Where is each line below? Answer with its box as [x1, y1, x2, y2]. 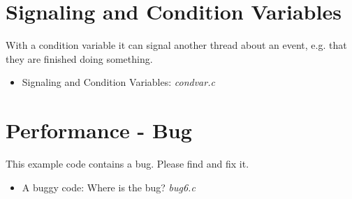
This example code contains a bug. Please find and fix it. [6, 156, 249, 171]
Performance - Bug [6, 116, 192, 145]
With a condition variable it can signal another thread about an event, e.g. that [6, 38, 347, 52]
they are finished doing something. [6, 51, 153, 66]
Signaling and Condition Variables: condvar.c [22, 75, 215, 89]
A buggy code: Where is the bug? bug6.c [22, 179, 196, 194]
